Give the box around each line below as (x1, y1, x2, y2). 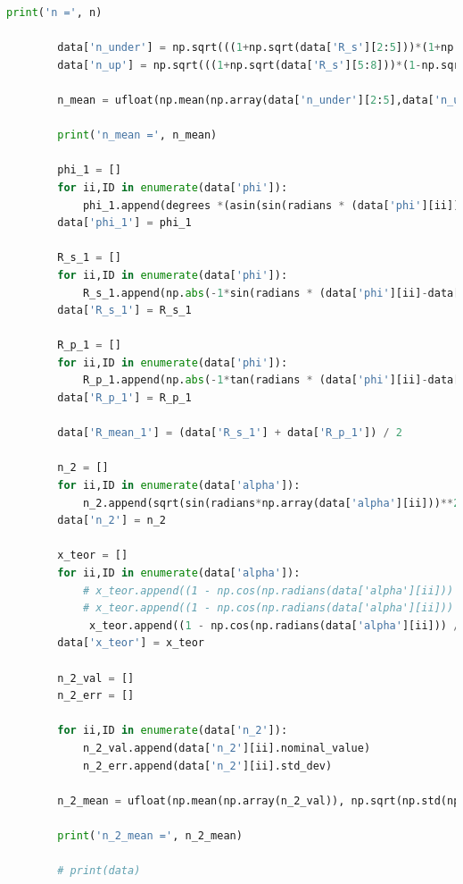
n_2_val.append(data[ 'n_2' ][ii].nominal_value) (82, 741, 371, 754)
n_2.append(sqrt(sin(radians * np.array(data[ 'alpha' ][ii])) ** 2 (82, 496, 460, 509)
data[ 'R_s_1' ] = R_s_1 (57, 304, 192, 317)
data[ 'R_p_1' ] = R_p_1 (57, 391, 192, 405)
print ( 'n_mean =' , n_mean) (57, 129, 218, 142)
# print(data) (57, 864, 141, 878)
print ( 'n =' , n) (6, 6, 103, 19)
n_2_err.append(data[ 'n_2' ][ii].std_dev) (82, 759, 333, 772)
